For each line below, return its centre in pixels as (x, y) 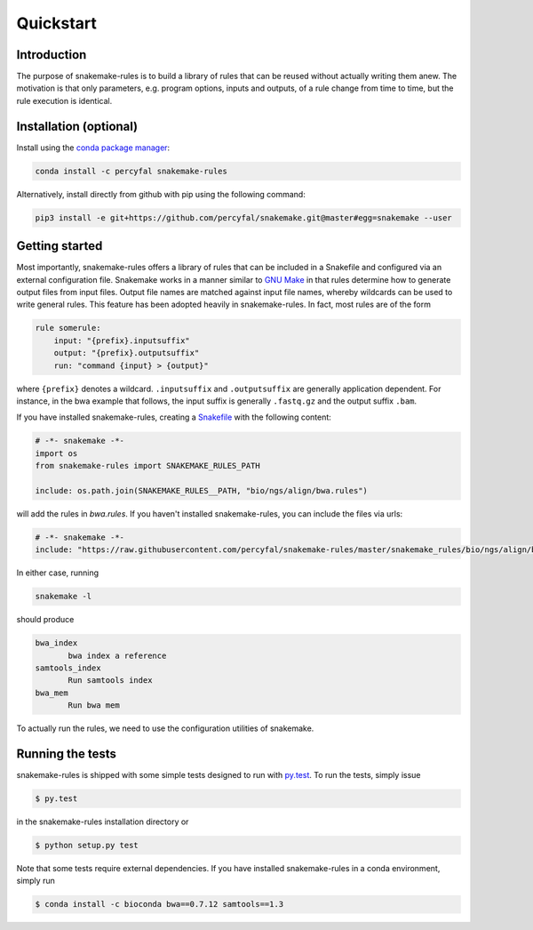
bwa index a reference (117, 655)
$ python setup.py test (87, 845)
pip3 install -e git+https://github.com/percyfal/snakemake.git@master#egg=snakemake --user (243, 217)
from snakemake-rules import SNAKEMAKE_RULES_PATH (148, 466)
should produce (45, 620)
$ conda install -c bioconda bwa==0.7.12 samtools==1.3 (159, 904)
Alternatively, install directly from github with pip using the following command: (161, 194)
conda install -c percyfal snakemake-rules (131, 171)
